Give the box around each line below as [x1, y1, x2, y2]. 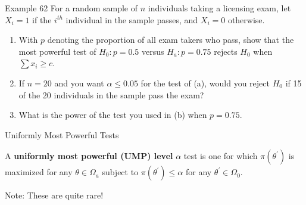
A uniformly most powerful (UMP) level [5, 150, 173, 162]
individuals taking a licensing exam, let [148, 2, 291, 14]
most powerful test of [18, 45, 96, 57]
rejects [214, 45, 238, 57]
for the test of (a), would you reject [140, 76, 270, 89]
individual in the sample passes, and [65, 13, 198, 26]
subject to [102, 166, 139, 178]
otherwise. [227, 13, 265, 26]
